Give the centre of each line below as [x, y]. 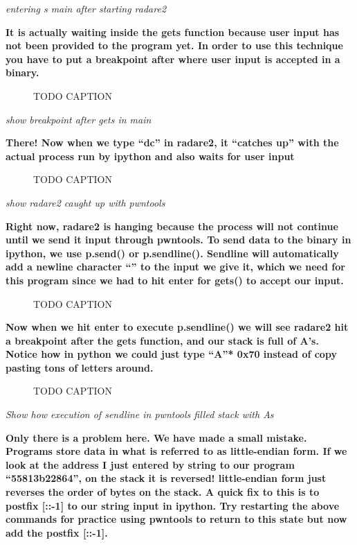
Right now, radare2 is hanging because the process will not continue [172, 226]
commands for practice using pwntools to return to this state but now [176, 519]
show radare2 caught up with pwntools [85, 202]
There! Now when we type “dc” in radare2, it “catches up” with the [172, 142]
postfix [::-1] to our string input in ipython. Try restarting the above [173, 505]
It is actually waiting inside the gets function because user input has [173, 32]
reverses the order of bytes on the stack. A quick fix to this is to [163, 492]
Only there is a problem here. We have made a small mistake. [156, 437]
